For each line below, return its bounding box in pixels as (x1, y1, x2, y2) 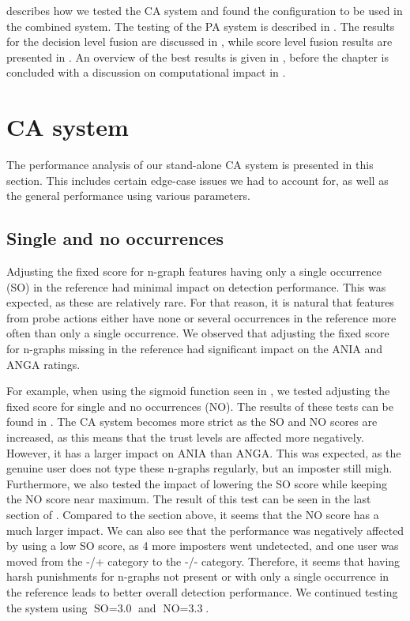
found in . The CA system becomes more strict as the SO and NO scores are (6, 413, 378, 430)
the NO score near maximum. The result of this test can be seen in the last (6, 491, 371, 507)
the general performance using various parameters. (6, 187, 250, 204)
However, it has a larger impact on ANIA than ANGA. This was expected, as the (6, 444, 401, 461)
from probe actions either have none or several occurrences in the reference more (6, 309, 397, 326)
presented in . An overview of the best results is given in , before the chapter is (6, 48, 389, 65)
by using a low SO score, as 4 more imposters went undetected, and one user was (6, 537, 399, 554)
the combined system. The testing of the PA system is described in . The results (6, 17, 395, 34)
